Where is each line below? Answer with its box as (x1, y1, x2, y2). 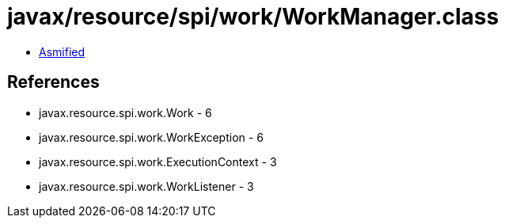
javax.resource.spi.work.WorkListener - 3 (39, 179, 254, 193)
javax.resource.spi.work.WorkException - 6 (39, 130, 264, 144)
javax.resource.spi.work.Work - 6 (39, 105, 212, 120)
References (7, 72, 100, 93)
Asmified (39, 44, 85, 59)
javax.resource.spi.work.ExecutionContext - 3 (39, 154, 277, 169)
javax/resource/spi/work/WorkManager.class (7, 3, 499, 30)
